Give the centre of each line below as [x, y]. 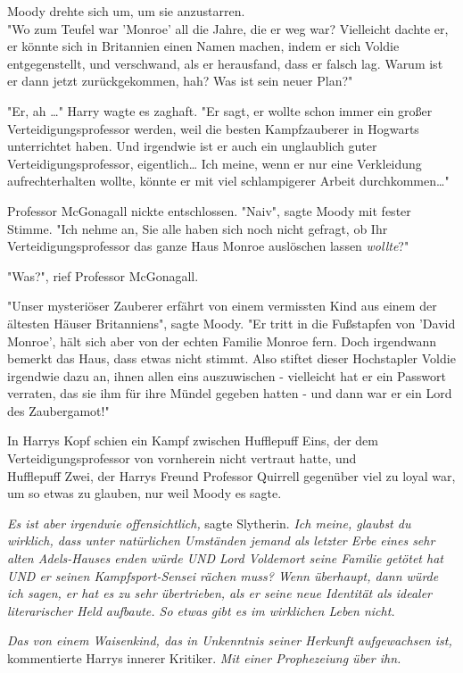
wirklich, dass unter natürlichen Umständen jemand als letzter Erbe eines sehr [221, 540]
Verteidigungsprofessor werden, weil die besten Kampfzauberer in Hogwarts [213, 128]
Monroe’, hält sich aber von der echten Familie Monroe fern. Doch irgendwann [222, 341]
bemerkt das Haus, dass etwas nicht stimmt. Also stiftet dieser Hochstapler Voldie [231, 358]
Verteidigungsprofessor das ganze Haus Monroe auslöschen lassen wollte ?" [208, 246]
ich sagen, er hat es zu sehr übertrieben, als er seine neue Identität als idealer [219, 593]
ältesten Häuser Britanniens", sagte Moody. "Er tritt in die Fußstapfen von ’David [231, 323]
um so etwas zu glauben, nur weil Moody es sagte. [145, 493]
